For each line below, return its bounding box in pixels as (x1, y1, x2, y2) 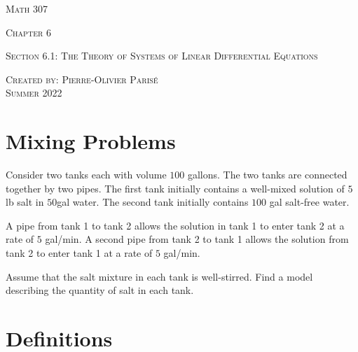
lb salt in (6, 195, 44, 209)
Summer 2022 (6, 85, 62, 100)
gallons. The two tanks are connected (187, 167, 347, 182)
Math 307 (6, 1, 48, 15)
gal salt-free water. (269, 195, 350, 209)
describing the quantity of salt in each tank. (6, 283, 194, 297)
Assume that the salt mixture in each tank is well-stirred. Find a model (6, 269, 313, 283)
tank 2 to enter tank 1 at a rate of (6, 246, 153, 260)
